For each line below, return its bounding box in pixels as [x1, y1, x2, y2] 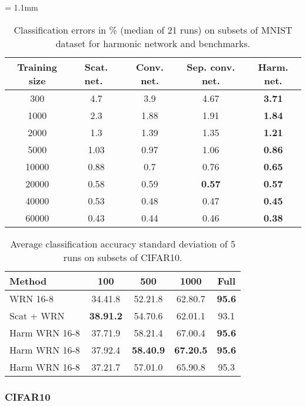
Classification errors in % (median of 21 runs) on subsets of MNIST [14, 22, 292, 37]
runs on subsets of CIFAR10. [63, 250, 182, 264]
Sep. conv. [187, 60, 235, 74]
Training [17, 60, 57, 74]
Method [9, 273, 47, 288]
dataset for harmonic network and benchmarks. [55, 36, 251, 50]
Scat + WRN [9, 308, 65, 322]
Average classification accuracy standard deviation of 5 [10, 236, 235, 250]
